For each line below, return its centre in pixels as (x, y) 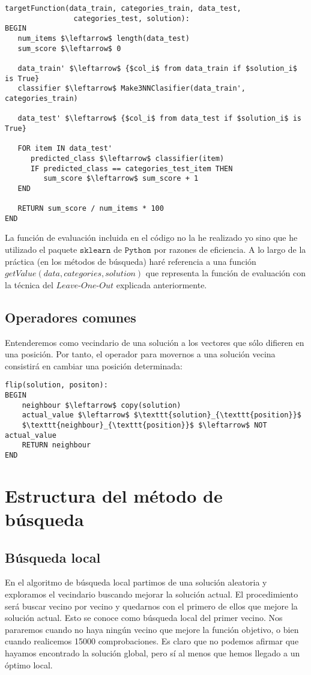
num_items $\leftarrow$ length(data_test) (104, 38)
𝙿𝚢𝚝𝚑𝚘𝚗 (138, 251)
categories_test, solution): (131, 18)
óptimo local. (29, 664)
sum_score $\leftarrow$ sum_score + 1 (121, 179)
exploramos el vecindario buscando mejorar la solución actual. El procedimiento (152, 594)
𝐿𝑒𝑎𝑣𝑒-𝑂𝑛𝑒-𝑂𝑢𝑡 (85, 286)
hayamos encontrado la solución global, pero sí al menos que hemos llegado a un (152, 652)
